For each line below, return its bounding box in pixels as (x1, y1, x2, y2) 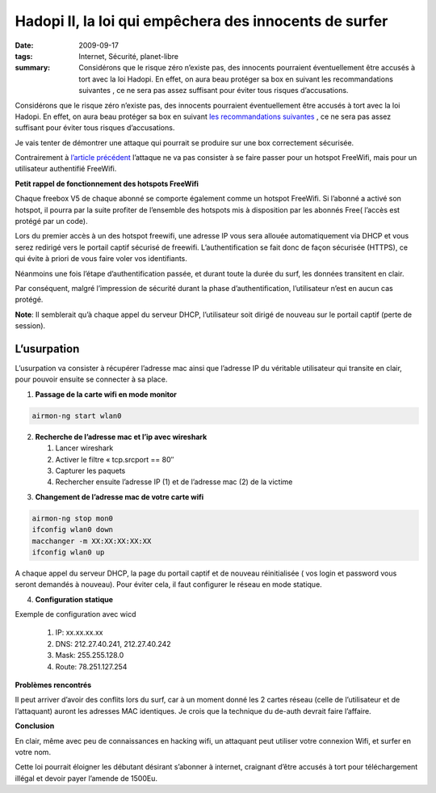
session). (15, 321, 46, 331)
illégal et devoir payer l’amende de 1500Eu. (15, 773, 157, 783)
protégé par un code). (15, 217, 88, 226)
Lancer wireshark (55, 443, 114, 453)
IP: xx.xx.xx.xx (55, 627, 103, 638)
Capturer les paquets (55, 466, 126, 475)
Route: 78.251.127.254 (55, 661, 128, 671)
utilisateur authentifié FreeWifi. (15, 164, 117, 174)
